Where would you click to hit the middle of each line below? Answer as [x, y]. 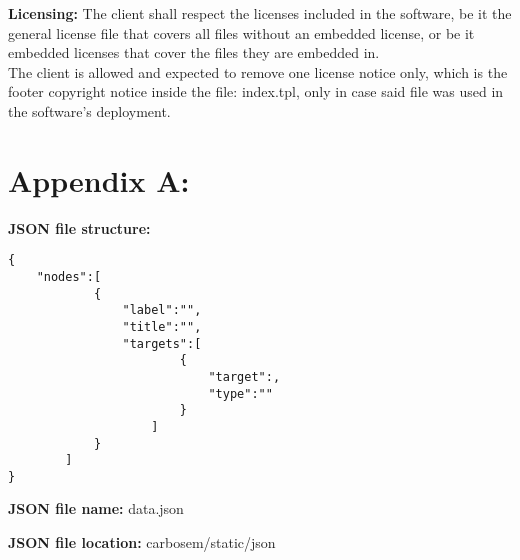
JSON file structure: [79, 227]
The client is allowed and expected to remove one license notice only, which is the [258, 71]
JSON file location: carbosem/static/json [142, 542]
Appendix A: [99, 179]
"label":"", [162, 310]
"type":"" [240, 393]
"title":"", [162, 326]
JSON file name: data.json [96, 508]
